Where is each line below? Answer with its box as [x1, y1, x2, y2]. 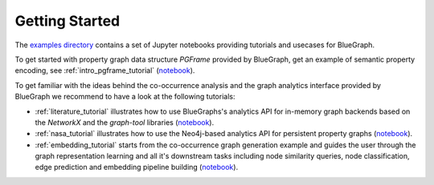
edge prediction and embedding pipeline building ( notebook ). [35, 163, 239, 172]
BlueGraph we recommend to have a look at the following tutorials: [14, 92, 235, 102]
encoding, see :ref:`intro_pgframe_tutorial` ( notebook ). [14, 66, 195, 75]
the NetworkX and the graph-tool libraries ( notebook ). [35, 117, 215, 127]
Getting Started [14, 12, 121, 30]
